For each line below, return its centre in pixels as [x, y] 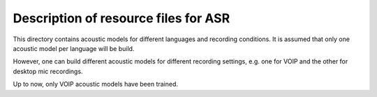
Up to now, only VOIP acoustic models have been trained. [95, 84]
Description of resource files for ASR [121, 18]
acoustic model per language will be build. [74, 48]
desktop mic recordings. [48, 71]
